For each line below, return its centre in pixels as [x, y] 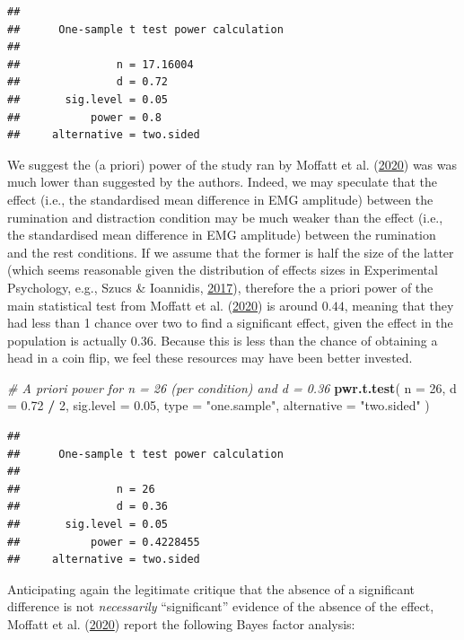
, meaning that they [399, 305]
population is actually [67, 340]
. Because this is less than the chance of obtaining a [295, 340]
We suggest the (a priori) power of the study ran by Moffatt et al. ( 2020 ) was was [232, 164]
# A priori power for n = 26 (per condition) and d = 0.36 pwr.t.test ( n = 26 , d [232, 387]
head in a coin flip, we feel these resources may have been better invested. [210, 358]
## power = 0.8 [84, 117]
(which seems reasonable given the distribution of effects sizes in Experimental [223, 270]
